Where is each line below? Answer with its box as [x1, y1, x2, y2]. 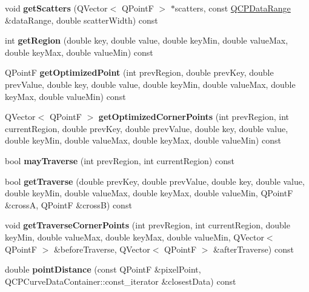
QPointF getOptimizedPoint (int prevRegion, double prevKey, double [5, 66, 274, 79]
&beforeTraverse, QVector [53, 242, 150, 255]
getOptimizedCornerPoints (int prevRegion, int [98, 110, 289, 123]
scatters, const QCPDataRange [174, 2, 291, 14]
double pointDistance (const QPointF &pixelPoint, [5, 263, 201, 276]
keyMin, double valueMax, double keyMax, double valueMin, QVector [5, 230, 264, 243]
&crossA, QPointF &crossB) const [5, 198, 132, 211]
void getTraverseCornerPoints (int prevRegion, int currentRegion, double [5, 219, 290, 231]
